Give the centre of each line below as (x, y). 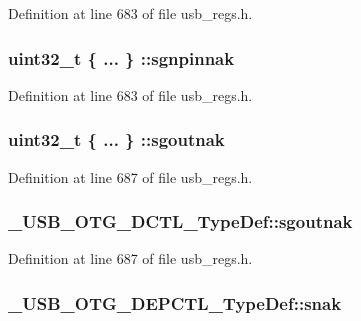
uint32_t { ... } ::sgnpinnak (121, 57)
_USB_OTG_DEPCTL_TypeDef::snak (175, 302)
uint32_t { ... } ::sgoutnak (116, 139)
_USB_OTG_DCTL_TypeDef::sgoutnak (180, 221)
